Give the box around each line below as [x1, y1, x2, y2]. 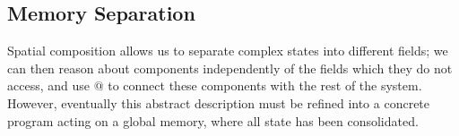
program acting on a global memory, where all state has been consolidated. [7, 111, 419, 130]
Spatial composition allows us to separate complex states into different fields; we [7, 41, 448, 60]
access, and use [7, 76, 90, 95]
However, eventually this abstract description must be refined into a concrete [7, 93, 430, 112]
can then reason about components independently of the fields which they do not [7, 58, 453, 77]
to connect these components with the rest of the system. [108, 76, 422, 95]
